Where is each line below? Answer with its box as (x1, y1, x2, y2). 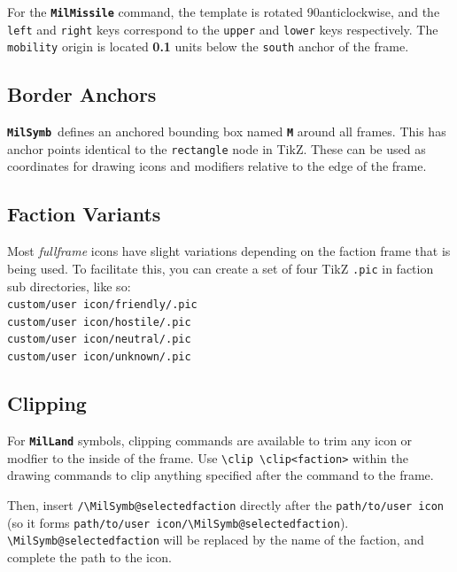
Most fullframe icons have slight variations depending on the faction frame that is (7, 242, 451, 260)
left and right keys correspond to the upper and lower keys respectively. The (7, 19, 438, 38)
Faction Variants (7, 200, 161, 228)
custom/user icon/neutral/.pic (7, 333, 191, 346)
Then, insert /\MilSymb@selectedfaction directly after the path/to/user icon (7, 495, 444, 514)
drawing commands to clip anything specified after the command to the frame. (7, 466, 434, 484)
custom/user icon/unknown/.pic (7, 351, 191, 364)
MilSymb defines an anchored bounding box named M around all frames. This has (7, 122, 446, 141)
